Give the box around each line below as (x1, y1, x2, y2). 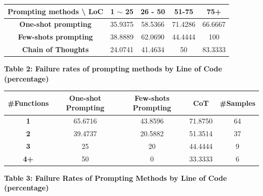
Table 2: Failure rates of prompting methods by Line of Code (4, 63, 222, 74)
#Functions (8, 97, 49, 108)
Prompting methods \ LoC (8, 6, 104, 16)
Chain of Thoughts (22, 44, 89, 55)
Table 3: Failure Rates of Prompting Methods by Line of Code (4, 172, 227, 183)
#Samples (220, 97, 255, 108)
